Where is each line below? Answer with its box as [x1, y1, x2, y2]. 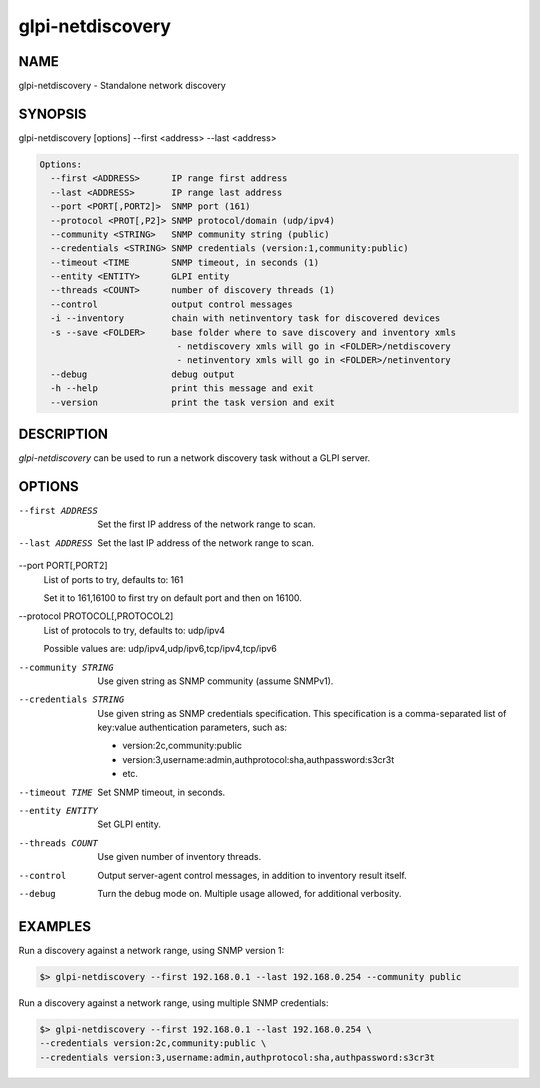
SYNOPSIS [18, 105, 87, 122]
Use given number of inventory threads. [97, 851, 262, 863]
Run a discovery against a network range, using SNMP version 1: [18, 944, 285, 956]
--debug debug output [50, 368, 235, 380]
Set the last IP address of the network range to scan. [97, 536, 315, 549]
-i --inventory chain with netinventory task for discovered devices [50, 313, 441, 324]
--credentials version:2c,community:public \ [39, 1038, 267, 1049]
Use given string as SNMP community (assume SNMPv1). [97, 675, 334, 687]
